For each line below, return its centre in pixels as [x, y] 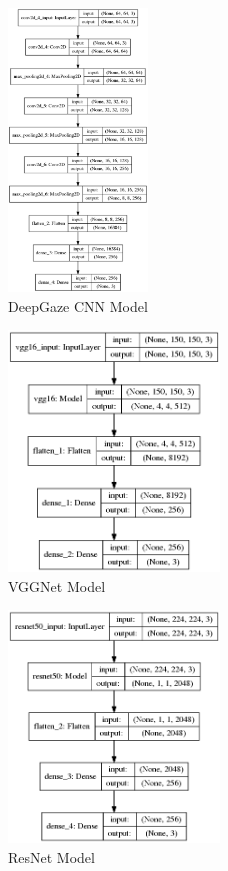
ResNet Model [51, 856]
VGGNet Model [57, 585]
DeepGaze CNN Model [78, 305]
